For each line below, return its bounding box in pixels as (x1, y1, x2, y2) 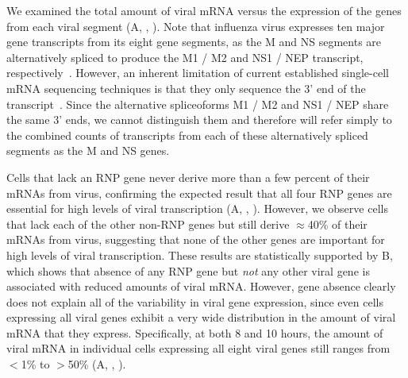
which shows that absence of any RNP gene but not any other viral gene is (6, 262, 370, 279)
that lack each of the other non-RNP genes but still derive (6, 215, 290, 232)
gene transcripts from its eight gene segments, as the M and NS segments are (6, 33, 382, 50)
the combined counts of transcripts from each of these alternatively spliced (6, 126, 368, 143)
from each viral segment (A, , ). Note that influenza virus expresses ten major (6, 17, 385, 34)
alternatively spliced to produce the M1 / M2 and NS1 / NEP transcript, (6, 48, 364, 65)
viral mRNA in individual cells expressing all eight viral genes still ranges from (6, 340, 391, 357)
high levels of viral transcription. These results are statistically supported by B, (6, 246, 393, 263)
